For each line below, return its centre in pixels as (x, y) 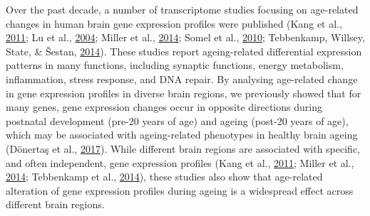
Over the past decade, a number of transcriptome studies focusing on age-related (182, 9)
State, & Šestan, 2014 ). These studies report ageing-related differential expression (184, 51)
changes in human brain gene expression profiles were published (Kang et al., (174, 23)
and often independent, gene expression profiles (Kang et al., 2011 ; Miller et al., (180, 162)
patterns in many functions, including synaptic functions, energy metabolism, (175, 65)
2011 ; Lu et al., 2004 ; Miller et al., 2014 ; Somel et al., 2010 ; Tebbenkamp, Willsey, (185, 37)
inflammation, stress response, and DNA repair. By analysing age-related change (182, 79)
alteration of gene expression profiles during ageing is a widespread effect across (180, 190)
